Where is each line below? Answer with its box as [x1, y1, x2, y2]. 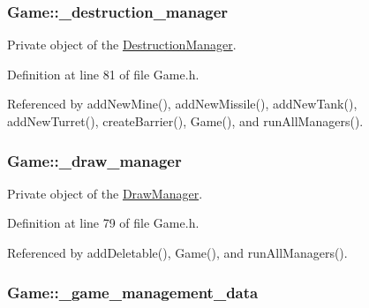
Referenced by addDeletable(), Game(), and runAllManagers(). [7, 244, 348, 261]
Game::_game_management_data [7, 281, 259, 303]
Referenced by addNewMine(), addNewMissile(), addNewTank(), [7, 94, 358, 113]
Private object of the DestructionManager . [7, 35, 237, 54]
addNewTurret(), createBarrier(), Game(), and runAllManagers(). [7, 112, 364, 130]
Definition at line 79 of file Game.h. [7, 214, 200, 232]
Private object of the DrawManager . [7, 184, 203, 202]
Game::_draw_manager [7, 149, 182, 171]
